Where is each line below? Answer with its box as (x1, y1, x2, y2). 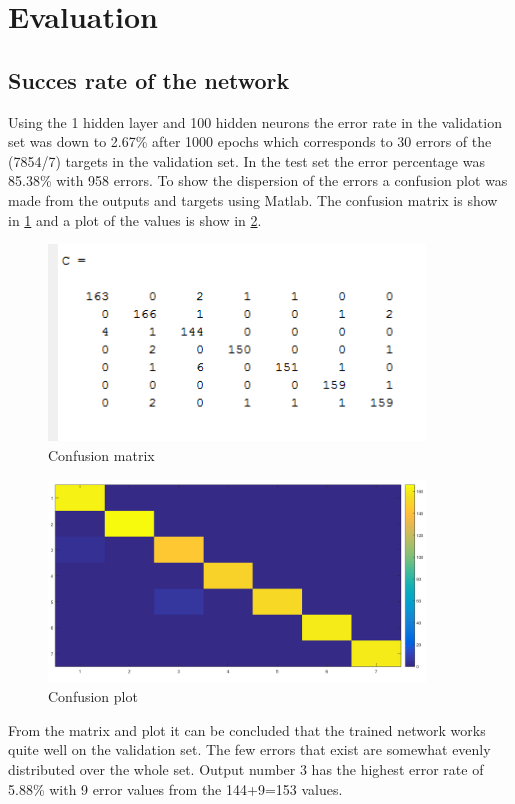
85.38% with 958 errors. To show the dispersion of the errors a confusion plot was (8, 170, 508, 191)
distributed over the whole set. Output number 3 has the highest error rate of (8, 759, 484, 780)
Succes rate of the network (8, 64, 290, 95)
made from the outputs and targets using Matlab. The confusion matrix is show (8, 189, 498, 210)
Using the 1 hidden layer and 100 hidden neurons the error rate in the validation (8, 111, 502, 132)
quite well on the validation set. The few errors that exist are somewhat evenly (8, 739, 491, 760)
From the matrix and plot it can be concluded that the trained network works (8, 719, 486, 740)
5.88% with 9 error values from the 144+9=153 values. (8, 778, 343, 799)
